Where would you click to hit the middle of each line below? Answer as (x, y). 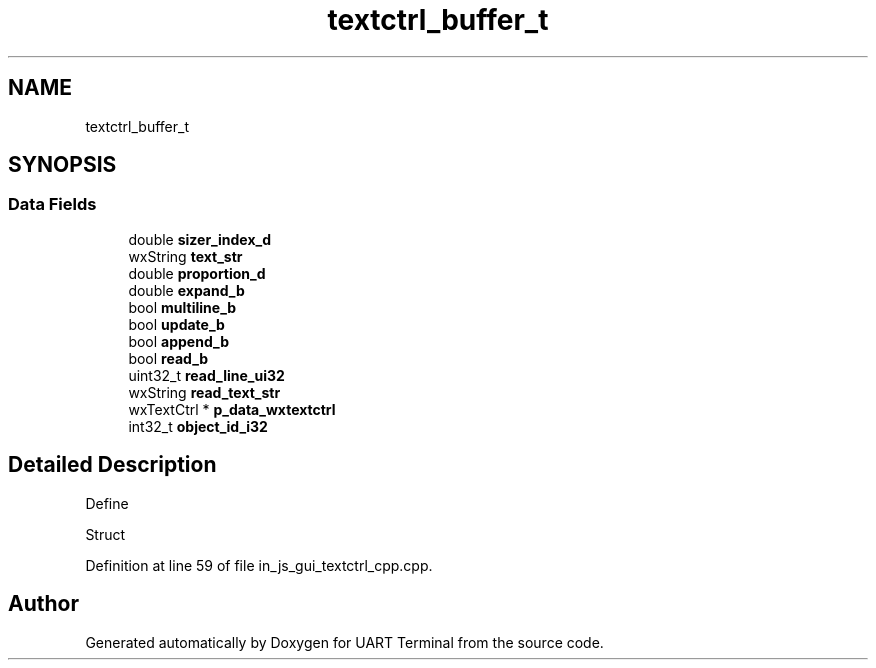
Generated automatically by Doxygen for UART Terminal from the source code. (344, 642)
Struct (105, 534)
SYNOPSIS (62, 165)
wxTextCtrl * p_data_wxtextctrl (232, 409)
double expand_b (186, 290)
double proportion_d (197, 273)
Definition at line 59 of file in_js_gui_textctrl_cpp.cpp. (259, 565)
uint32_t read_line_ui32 (206, 375)
